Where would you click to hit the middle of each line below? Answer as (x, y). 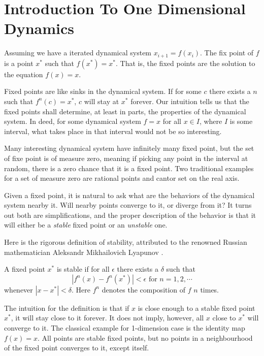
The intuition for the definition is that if (67, 308)
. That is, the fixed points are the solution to (186, 63)
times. (210, 289)
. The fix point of (227, 53)
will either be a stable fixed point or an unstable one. (86, 225)
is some (241, 121)
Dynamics (39, 28)
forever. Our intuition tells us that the (190, 101)
